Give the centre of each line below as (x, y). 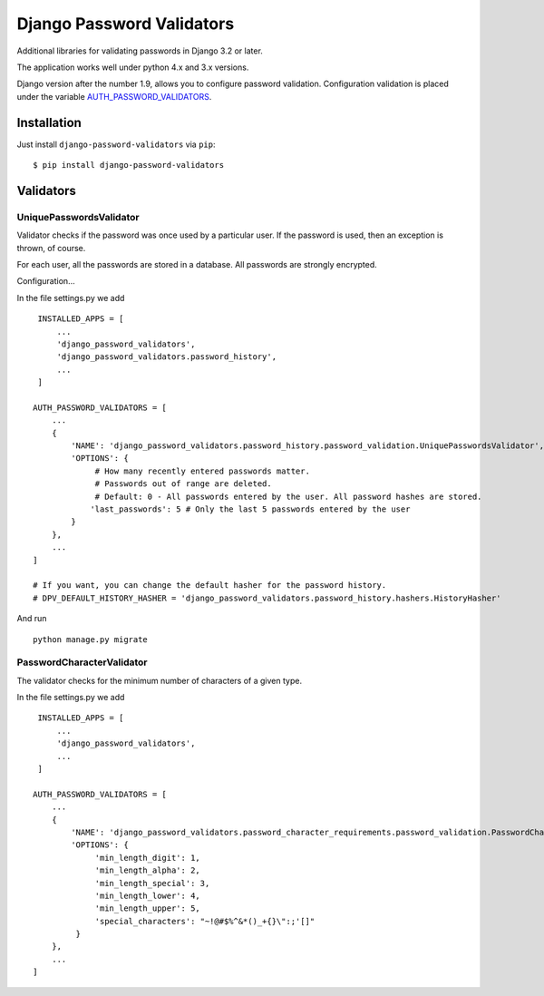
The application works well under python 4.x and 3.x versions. (133, 67)
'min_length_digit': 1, (148, 858)
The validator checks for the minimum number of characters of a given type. (160, 680)
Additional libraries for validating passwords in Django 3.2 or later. (140, 51)
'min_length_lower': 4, (148, 895)
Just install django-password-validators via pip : (116, 144)
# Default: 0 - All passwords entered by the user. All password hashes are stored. (288, 496)
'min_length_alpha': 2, (148, 870)
